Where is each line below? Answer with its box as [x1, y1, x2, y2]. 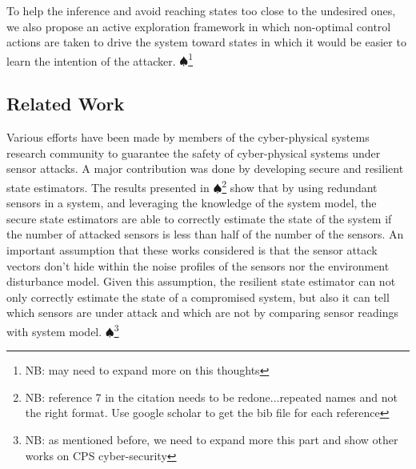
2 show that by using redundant [222, 177, 378, 195]
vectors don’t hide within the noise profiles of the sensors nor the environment [6, 257, 390, 274]
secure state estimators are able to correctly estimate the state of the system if [6, 210, 392, 226]
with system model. [6, 323, 102, 339]
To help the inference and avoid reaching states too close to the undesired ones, [6, 2, 396, 18]
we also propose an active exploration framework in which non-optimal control [6, 18, 391, 34]
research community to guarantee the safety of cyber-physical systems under [6, 144, 381, 161]
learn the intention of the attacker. [6, 52, 176, 69]
